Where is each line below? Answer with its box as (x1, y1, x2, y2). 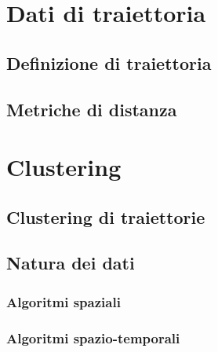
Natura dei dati (6, 251, 135, 275)
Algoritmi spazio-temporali (6, 328, 180, 347)
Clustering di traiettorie (6, 204, 205, 229)
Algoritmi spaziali (6, 291, 121, 311)
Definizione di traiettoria (6, 50, 212, 75)
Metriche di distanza (6, 97, 177, 121)
